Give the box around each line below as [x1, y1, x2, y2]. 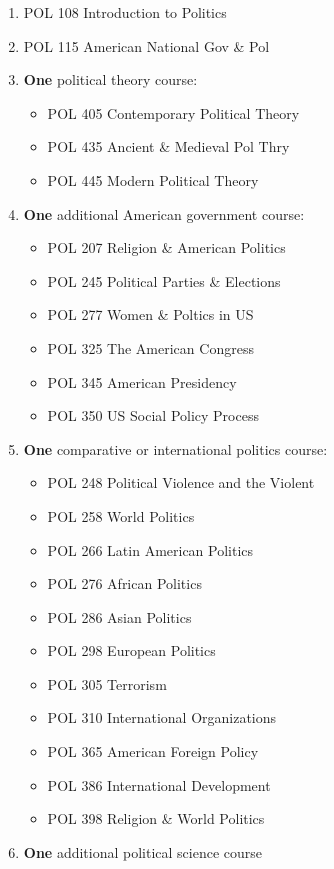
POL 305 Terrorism [47, 673, 167, 694]
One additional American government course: [23, 203, 305, 224]
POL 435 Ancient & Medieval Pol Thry [47, 136, 290, 157]
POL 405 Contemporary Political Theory [47, 102, 300, 123]
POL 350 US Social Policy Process [47, 405, 259, 426]
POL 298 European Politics [47, 640, 216, 661]
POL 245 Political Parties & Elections [47, 270, 281, 291]
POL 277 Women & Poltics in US [47, 304, 254, 325]
